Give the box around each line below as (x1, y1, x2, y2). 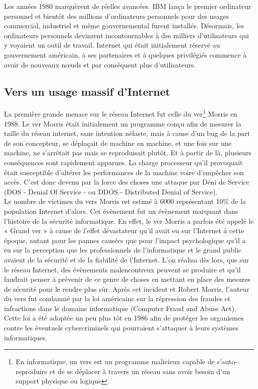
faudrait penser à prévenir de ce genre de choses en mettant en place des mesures (4, 274, 251, 284)
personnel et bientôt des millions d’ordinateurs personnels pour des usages (4, 10, 229, 21)
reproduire (15, 366, 48, 376)
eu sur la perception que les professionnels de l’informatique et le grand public (4, 245, 242, 255)
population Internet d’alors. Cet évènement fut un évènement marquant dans (4, 205, 238, 216)
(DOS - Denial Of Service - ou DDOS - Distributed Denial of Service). (4, 186, 218, 196)
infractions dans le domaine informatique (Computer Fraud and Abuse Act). (4, 303, 237, 313)
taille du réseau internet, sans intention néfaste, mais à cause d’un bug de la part (4, 128, 251, 138)
